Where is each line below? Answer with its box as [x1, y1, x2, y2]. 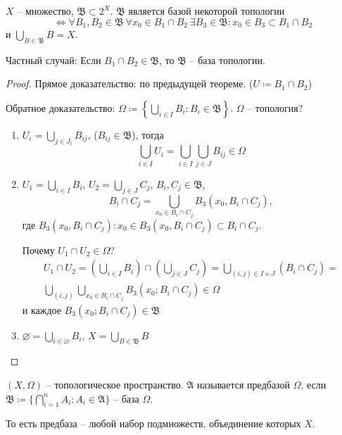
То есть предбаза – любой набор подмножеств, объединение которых [6, 416, 301, 431]
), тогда [132, 127, 164, 142]
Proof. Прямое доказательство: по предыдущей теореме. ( [6, 76, 253, 91]
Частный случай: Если [6, 52, 101, 67]
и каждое [22, 302, 61, 317]
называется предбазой [197, 377, 291, 391]
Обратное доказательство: [6, 101, 115, 115]
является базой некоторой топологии [128, 4, 285, 18]
